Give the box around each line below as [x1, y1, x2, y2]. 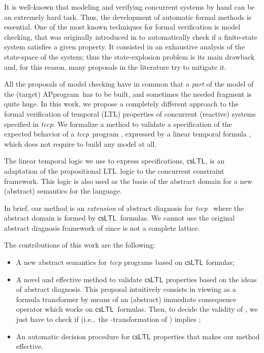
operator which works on [16, 304, 93, 314]
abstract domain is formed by [4, 212, 96, 223]
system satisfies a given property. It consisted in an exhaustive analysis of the [4, 41, 245, 52]
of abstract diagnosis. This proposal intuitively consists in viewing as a [16, 284, 236, 294]
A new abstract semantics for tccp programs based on [16, 257, 183, 267]
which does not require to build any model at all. [4, 138, 157, 149]
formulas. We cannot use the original [120, 212, 235, 223]
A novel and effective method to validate [16, 274, 143, 284]
